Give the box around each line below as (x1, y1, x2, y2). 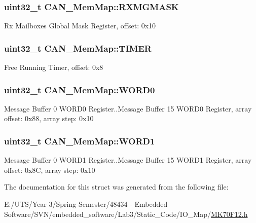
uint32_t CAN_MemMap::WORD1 (4, 134, 155, 147)
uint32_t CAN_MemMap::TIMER (4, 42, 152, 54)
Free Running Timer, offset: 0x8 (4, 62, 103, 72)
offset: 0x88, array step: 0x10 (4, 113, 94, 124)
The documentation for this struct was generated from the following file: (4, 181, 229, 192)
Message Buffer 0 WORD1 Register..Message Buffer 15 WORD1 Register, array (4, 155, 252, 165)
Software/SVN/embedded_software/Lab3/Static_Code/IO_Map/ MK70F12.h (4, 208, 248, 219)
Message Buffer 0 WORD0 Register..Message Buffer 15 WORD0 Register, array (4, 103, 252, 114)
